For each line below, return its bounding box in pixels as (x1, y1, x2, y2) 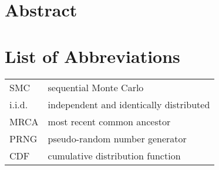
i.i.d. (9, 97, 28, 111)
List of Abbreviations (5, 44, 180, 68)
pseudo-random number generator (48, 131, 187, 145)
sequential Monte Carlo (48, 80, 144, 94)
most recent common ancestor (48, 114, 171, 128)
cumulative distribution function (48, 148, 181, 162)
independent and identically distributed (48, 97, 210, 111)
